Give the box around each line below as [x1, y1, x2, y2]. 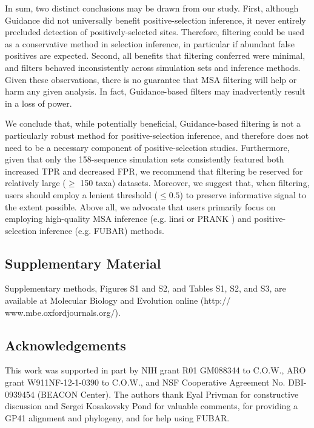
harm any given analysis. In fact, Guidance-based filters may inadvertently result [5, 85, 306, 98]
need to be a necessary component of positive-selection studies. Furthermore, [5, 141, 290, 153]
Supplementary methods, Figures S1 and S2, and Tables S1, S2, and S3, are [5, 282, 286, 295]
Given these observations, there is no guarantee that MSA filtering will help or [5, 73, 297, 85]
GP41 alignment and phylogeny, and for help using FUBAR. [5, 411, 230, 424]
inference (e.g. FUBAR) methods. [39, 224, 164, 236]
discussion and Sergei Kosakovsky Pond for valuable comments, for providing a [5, 400, 298, 412]
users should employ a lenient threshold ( [5, 188, 158, 201]
